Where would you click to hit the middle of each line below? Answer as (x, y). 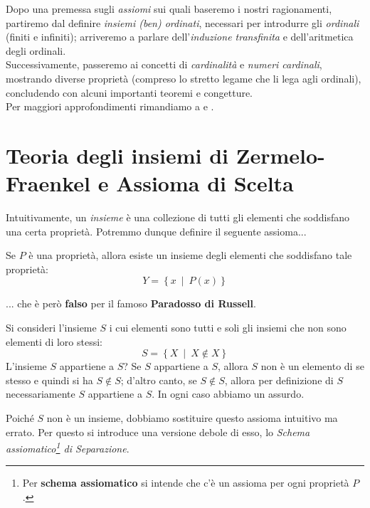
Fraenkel (48, 183)
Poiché (20, 418)
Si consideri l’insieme (51, 328)
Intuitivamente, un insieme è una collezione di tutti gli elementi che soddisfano (178, 217)
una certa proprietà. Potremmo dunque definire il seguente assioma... (156, 231)
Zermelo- (280, 155)
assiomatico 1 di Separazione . (68, 447)
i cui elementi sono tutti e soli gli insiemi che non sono (228, 328)
